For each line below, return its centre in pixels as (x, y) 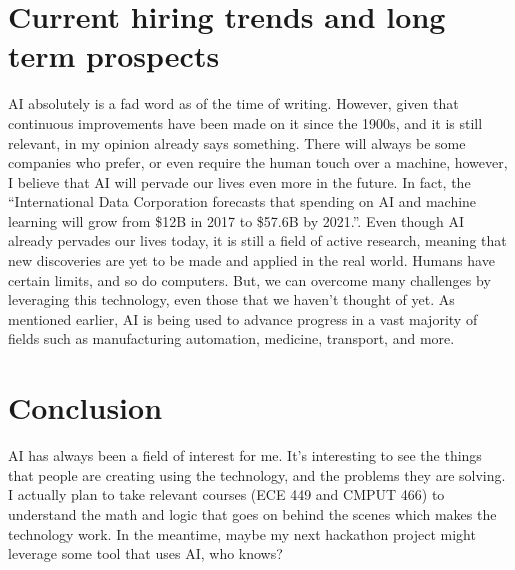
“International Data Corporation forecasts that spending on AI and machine (242, 201)
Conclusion (85, 407)
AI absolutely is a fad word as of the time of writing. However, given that (233, 103)
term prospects (114, 55)
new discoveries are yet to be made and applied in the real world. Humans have (251, 260)
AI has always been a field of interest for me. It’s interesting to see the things (245, 455)
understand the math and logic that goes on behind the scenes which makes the (252, 513)
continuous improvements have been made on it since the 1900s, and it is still (245, 122)
